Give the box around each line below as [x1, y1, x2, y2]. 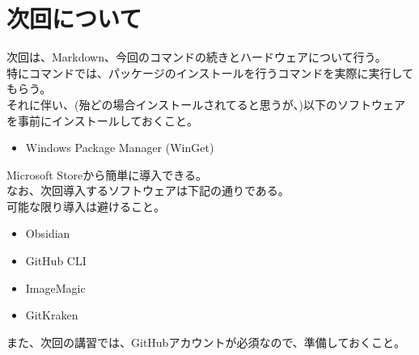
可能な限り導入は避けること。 [6, 197, 165, 214]
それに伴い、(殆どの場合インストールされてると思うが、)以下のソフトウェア [6, 95, 405, 112]
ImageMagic [25, 279, 86, 296]
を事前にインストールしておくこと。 [6, 112, 198, 129]
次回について [6, 2, 142, 35]
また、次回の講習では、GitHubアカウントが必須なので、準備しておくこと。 [6, 333, 405, 350]
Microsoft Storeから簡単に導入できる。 [6, 166, 207, 183]
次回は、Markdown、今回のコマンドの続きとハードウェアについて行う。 [6, 49, 387, 66]
